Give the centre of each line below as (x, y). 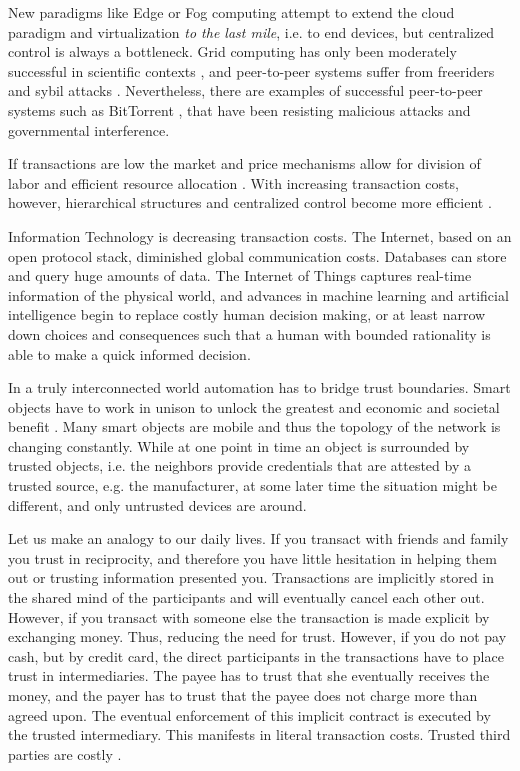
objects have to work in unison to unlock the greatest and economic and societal (254, 406)
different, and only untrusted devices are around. (157, 504)
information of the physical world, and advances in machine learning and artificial (258, 294)
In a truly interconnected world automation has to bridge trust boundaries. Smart (259, 387)
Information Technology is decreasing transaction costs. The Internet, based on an (260, 235)
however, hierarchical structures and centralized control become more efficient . (250, 202)
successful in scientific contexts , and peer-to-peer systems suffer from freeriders (251, 70)
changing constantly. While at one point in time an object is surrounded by (239, 445)
